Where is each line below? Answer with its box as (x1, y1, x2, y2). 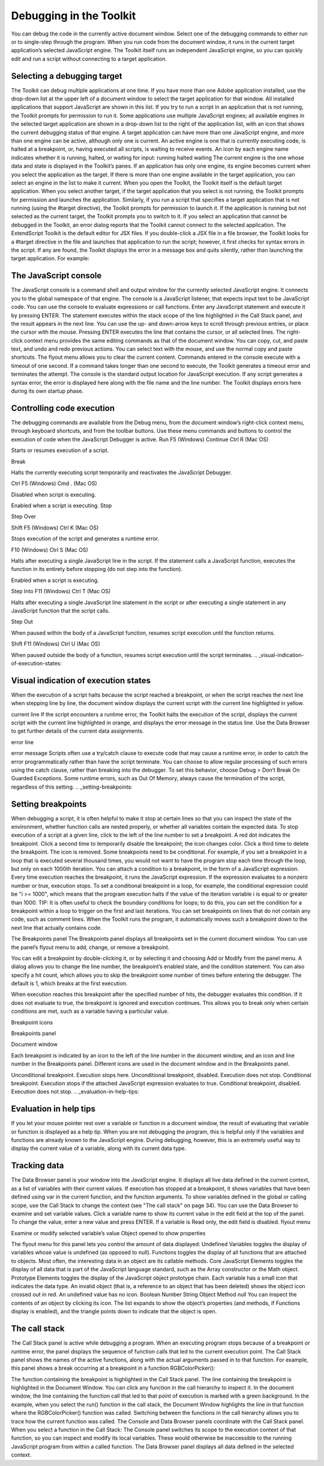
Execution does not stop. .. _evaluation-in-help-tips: (11, 1088, 139, 1095)
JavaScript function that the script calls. (11, 607, 110, 614)
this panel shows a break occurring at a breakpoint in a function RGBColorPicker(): (11, 1364, 215, 1372)
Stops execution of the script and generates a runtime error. (11, 535, 160, 542)
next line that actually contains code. (11, 924, 102, 931)
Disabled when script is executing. (11, 490, 96, 498)
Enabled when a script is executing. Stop (11, 502, 112, 509)
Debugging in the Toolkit (11, 9, 136, 22)
